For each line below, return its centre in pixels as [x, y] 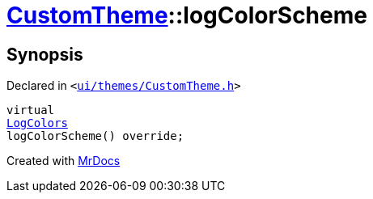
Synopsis [45, 54]
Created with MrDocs [64, 161]
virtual [31, 110]
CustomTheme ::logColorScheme [187, 15]
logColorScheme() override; [95, 136]
